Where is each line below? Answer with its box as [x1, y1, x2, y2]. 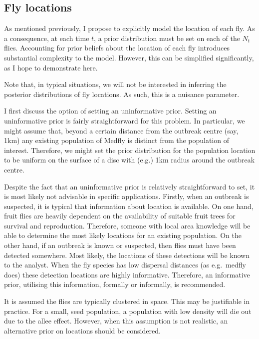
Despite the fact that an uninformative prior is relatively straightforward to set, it [4, 181, 255, 191]
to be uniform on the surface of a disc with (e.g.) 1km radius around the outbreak [4, 154, 255, 165]
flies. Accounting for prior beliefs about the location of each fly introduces [4, 42, 230, 53]
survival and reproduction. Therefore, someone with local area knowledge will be [4, 220, 251, 230]
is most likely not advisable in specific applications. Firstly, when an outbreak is [4, 191, 249, 201]
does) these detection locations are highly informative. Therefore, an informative [4, 269, 250, 279]
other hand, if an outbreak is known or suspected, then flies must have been [4, 240, 236, 250]
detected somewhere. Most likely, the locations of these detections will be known [4, 249, 250, 260]
